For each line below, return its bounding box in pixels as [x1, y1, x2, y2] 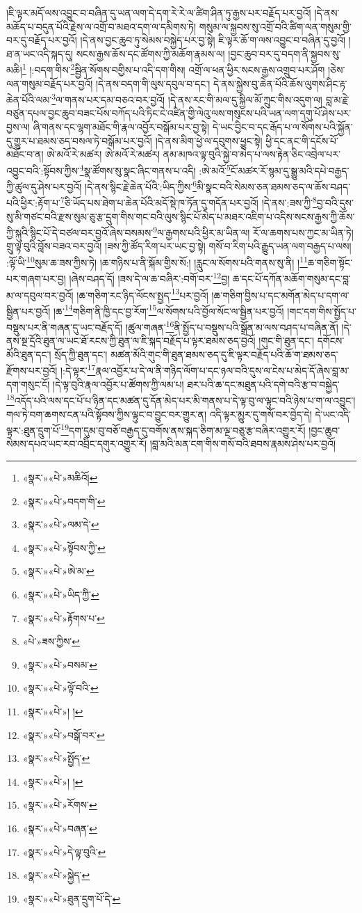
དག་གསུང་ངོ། [6, 376, 50, 391]
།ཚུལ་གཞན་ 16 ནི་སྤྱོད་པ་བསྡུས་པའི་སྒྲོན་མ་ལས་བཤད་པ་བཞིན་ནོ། [125, 318, 338, 334]
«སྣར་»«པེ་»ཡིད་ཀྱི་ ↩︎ [22, 587, 99, 601]
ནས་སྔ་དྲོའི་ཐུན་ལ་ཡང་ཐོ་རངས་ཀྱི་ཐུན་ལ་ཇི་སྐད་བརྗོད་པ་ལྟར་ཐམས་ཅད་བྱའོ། [6, 333, 256, 348]
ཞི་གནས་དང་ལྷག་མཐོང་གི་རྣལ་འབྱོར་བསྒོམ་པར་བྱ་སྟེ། [33, 120, 210, 134]
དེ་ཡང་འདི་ [315, 406, 352, 421]
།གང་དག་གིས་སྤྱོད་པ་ [287, 303, 356, 318]
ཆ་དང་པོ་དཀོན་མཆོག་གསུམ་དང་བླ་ [232, 271, 351, 285]
